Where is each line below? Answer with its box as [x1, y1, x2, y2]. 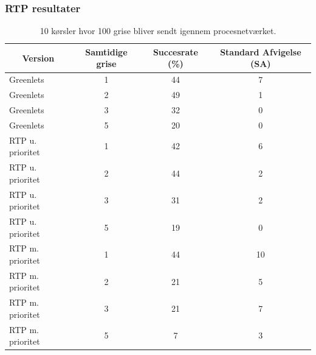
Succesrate [153, 45, 198, 58]
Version [22, 51, 55, 64]
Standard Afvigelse [220, 45, 301, 58]
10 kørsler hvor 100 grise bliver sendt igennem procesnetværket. [39, 24, 276, 37]
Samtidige [85, 45, 128, 58]
